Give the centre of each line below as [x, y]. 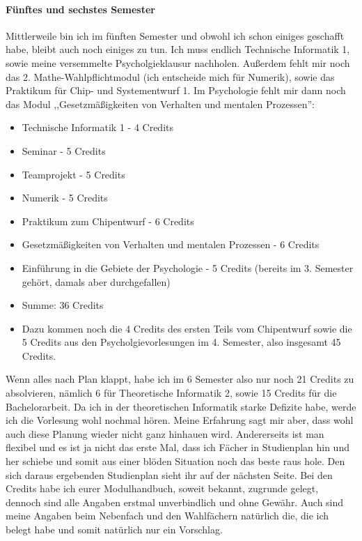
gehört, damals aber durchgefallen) [96, 281]
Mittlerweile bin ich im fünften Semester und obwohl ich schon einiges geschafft [175, 35]
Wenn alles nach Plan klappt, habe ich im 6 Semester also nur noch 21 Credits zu [180, 379]
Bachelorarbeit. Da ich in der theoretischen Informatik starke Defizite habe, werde [181, 406]
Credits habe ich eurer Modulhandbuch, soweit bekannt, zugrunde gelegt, [162, 488]
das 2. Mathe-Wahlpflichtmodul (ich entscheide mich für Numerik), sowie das [170, 76]
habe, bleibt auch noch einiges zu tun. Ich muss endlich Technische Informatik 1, [178, 49]
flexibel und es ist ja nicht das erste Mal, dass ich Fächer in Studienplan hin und [178, 447]
